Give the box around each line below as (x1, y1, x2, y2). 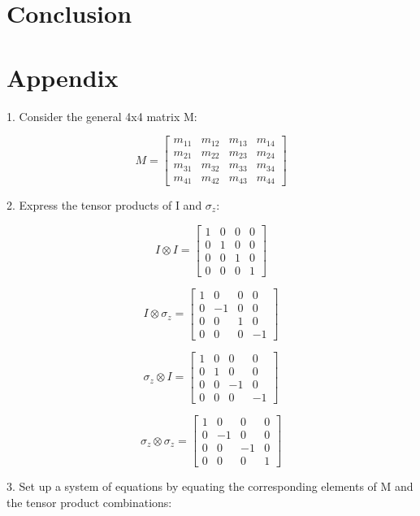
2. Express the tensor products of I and (6, 197, 202, 214)
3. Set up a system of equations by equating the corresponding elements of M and (6, 478, 414, 495)
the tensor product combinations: (6, 493, 172, 510)
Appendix (6, 60, 119, 93)
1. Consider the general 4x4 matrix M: (6, 107, 197, 124)
